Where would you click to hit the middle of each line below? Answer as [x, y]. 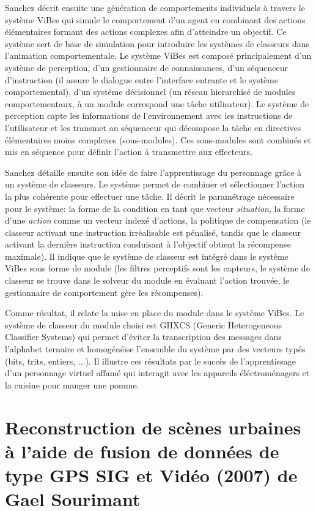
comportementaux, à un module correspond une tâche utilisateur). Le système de [157, 103]
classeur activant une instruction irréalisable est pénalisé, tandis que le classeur [153, 232]
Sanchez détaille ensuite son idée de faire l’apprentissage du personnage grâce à [153, 172]
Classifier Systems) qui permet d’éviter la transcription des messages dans [143, 337]
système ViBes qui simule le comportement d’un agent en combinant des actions [155, 19]
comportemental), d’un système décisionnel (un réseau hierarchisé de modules [150, 92]
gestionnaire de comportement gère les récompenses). [104, 292]
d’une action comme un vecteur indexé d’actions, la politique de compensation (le [158, 220]
